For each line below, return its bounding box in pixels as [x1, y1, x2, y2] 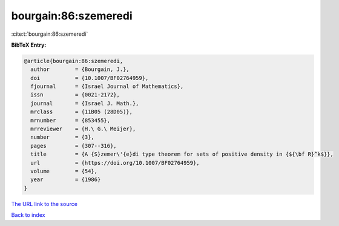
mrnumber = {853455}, [30, 117, 111, 124]
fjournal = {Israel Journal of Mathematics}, [30, 83, 184, 90]
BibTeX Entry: [11, 41, 47, 48]
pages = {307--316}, [30, 142, 117, 149]
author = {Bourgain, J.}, [30, 66, 130, 73]
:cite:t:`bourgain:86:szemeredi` [11, 30, 88, 38]
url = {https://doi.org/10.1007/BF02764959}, [30, 159, 200, 166]
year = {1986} [30, 176, 101, 183]
